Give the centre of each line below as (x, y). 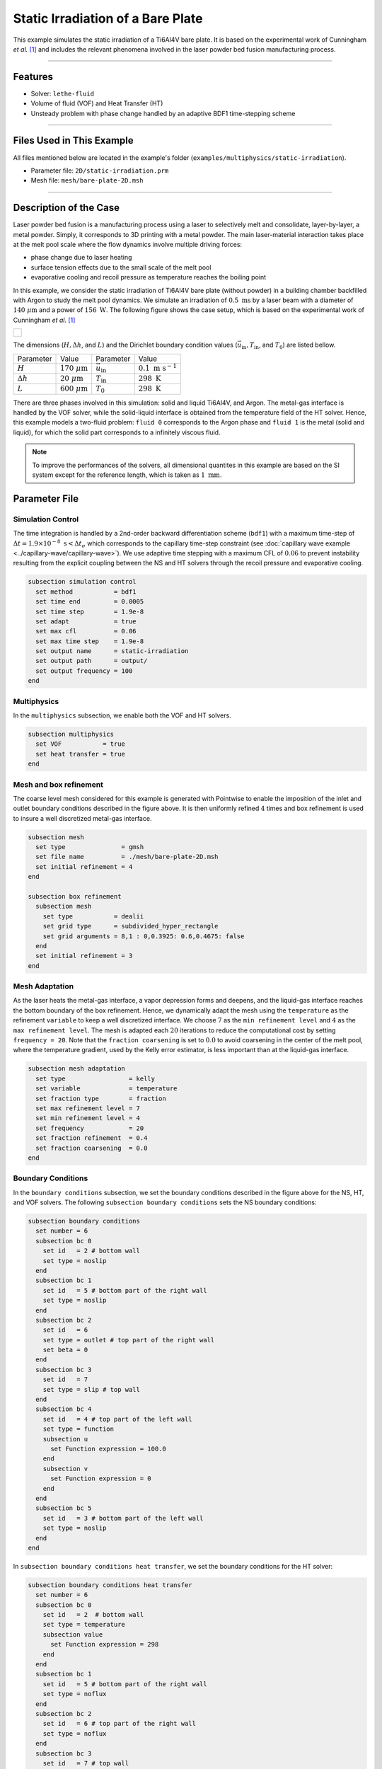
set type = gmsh (90, 847)
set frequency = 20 (90, 1128)
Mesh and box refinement (58, 784)
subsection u (65, 1439)
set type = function (79, 1429)
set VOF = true (80, 744)
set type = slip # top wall (92, 1389)
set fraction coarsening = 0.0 (92, 1148)
